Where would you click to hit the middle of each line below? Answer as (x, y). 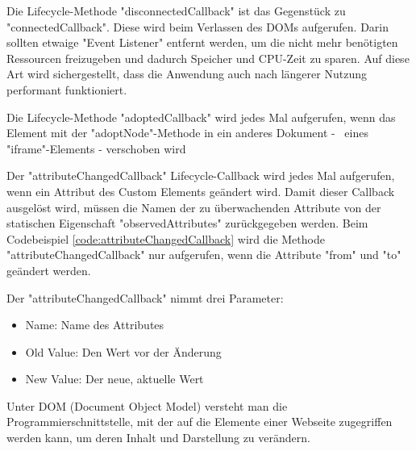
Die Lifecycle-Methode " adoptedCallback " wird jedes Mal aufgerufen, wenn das (201, 117)
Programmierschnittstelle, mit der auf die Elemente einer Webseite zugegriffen (200, 422)
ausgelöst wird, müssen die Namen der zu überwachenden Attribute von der (194, 207)
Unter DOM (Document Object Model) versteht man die (147, 405)
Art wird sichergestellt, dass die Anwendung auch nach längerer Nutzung (187, 74)
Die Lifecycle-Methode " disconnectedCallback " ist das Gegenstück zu (176, 10)
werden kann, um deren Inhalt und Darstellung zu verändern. (158, 438)
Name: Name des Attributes (95, 325)
